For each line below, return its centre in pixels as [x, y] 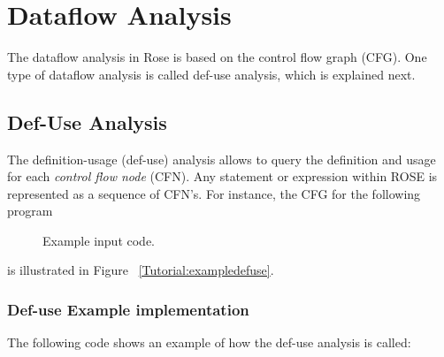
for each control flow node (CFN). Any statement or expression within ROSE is [222, 176]
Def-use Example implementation [128, 309]
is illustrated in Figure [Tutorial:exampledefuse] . [141, 270]
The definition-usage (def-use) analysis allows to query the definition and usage [222, 159]
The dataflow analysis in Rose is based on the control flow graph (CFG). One [217, 57]
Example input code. [99, 240]
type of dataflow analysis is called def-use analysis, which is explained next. [211, 74]
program [30, 211]
